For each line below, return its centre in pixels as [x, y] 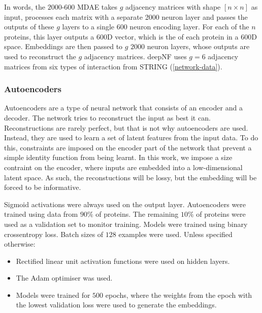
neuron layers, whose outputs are [198, 46]
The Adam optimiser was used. [64, 278]
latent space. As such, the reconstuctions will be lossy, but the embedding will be [130, 177]
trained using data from [41, 214]
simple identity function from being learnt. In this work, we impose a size [118, 157]
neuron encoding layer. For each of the [189, 27]
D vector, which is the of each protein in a [173, 36]
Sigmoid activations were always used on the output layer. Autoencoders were [125, 204]
